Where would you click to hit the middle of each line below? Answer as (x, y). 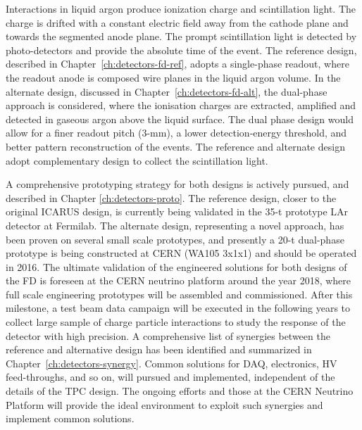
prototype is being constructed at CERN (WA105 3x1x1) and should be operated (181, 253)
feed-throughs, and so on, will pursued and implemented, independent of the (170, 377)
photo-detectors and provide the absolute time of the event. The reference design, (181, 50)
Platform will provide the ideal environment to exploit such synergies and (164, 404)
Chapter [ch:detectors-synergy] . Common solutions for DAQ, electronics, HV (171, 363)
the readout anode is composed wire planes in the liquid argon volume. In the (173, 77)
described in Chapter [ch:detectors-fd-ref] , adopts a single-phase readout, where (177, 64)
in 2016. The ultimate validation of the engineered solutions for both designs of (176, 266)
